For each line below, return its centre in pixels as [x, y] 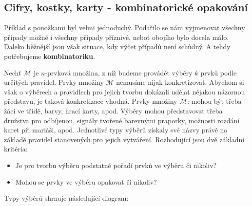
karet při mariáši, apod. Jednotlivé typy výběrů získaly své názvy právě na [116, 130]
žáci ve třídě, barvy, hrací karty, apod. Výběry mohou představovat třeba [113, 110]
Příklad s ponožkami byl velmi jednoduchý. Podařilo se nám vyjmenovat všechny [125, 28]
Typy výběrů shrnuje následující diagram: [66, 198]
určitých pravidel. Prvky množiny [54, 82]
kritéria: [16, 149]
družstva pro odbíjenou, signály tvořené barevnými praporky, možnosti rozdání [122, 120]
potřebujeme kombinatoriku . [49, 56]
